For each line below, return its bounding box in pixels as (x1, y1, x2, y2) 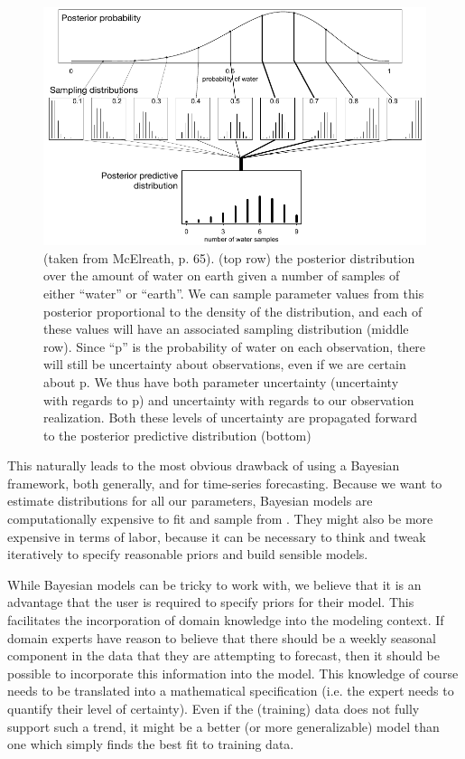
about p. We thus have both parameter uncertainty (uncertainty (43, 372, 399, 391)
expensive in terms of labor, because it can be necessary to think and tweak (7, 527, 426, 546)
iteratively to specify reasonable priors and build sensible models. (7, 545, 368, 564)
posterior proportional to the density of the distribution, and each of (43, 301, 423, 320)
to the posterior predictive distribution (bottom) (43, 425, 312, 444)
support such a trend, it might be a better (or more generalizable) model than (7, 716, 440, 735)
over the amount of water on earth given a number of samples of (43, 266, 400, 285)
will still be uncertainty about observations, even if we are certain (43, 355, 406, 374)
